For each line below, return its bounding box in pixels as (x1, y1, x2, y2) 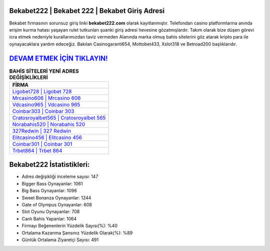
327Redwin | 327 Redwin (12, 127, 71, 134)
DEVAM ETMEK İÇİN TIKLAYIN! (9, 54, 108, 63)
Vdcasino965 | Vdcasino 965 (12, 101, 80, 108)
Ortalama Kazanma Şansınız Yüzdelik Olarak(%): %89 (21, 229, 133, 235)
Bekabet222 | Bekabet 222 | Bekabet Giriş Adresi (9, 7, 165, 15)
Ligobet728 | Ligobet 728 (12, 88, 72, 95)
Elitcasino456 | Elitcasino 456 (12, 134, 82, 141)
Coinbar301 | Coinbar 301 (12, 140, 72, 147)
